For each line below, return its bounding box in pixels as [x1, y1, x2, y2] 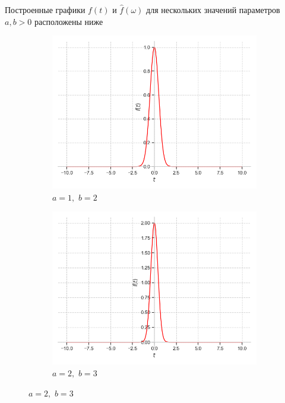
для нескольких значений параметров [146, 4, 280, 15]
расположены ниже [34, 15, 103, 27]
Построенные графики [5, 4, 85, 15]
